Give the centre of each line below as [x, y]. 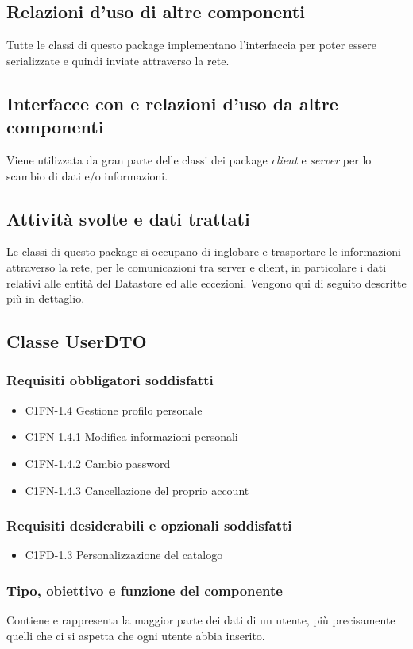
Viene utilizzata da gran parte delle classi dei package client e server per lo [189, 159]
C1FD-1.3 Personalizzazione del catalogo [124, 555]
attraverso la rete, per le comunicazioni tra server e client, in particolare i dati [197, 267]
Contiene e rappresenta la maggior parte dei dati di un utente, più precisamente [201, 620]
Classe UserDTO [77, 341]
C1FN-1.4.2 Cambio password [98, 463]
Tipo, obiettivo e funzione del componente [145, 590]
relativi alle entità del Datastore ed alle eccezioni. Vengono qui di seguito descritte [206, 282]
